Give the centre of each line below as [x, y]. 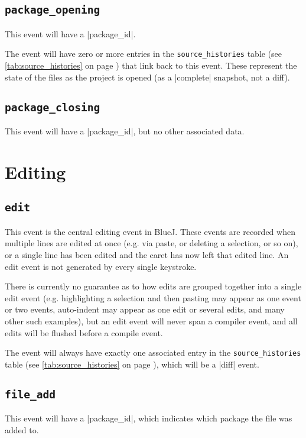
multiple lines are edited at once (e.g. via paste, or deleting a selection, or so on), [152, 243]
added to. [22, 429]
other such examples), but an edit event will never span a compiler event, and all [151, 321]
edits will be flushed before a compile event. [84, 332]
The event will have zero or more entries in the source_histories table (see [144, 54]
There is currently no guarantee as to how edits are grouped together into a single [153, 286]
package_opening [53, 10]
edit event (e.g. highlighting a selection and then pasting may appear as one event [153, 297]
